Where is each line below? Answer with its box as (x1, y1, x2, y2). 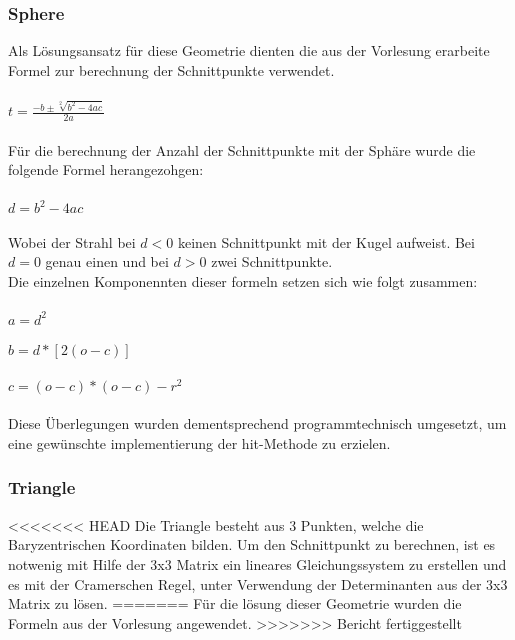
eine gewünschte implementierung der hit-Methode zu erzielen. (8, 432, 391, 453)
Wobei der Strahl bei (8, 231, 136, 252)
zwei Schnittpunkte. (211, 251, 333, 272)
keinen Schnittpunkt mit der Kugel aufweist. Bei (177, 231, 475, 252)
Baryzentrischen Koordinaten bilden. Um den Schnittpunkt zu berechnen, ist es (8, 534, 496, 555)
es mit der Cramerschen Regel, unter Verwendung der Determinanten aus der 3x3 (8, 573, 508, 594)
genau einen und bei (45, 251, 169, 272)
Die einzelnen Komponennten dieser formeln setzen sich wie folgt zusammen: (8, 270, 478, 291)
